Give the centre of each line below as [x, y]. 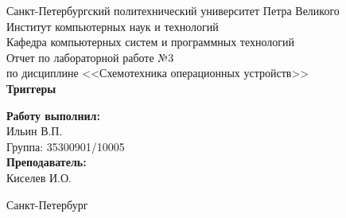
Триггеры [31, 88]
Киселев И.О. [39, 177]
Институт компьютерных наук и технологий [113, 26]
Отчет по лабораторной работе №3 [90, 57]
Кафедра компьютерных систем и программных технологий [151, 42]
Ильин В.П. [35, 131]
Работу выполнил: [53, 115]
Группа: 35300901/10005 [66, 146]
